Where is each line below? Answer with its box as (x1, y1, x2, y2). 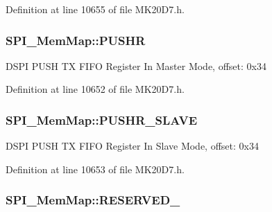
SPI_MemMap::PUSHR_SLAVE (6, 111, 198, 128)
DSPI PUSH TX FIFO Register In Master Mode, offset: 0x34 (6, 58, 266, 73)
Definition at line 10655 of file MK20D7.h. (6, 2, 185, 16)
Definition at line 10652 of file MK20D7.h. (6, 82, 185, 96)
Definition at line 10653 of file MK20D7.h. (6, 161, 185, 176)
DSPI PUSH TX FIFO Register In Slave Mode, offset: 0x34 (6, 139, 259, 153)
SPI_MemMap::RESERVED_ (6, 191, 180, 209)
